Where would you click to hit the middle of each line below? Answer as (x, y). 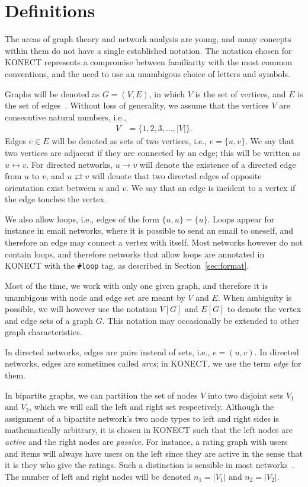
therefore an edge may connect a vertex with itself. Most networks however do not (154, 242)
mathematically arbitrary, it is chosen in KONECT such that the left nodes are (149, 430)
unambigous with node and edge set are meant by (95, 297)
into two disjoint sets (246, 395)
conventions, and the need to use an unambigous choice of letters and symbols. (147, 73)
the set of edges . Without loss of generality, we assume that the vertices (137, 105)
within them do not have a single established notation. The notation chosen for (148, 50)
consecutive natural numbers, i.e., (66, 117)
